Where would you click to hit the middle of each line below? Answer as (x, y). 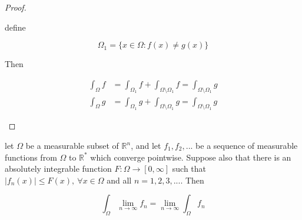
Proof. (16, 7)
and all (119, 180)
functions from (31, 157)
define (15, 27)
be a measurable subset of (72, 146)
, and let (146, 146)
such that (189, 169)
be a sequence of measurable (247, 146)
